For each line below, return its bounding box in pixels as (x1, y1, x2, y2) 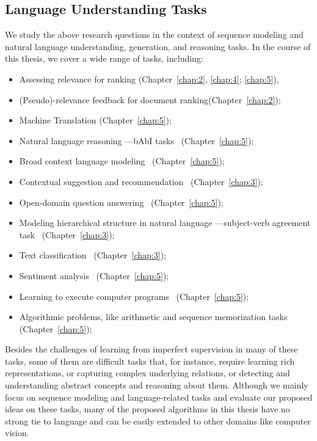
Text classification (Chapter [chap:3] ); (19, 249, 166, 261)
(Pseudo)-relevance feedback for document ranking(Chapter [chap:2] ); (19, 93, 281, 106)
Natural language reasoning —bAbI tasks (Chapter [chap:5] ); (19, 134, 254, 147)
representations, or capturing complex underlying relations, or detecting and (5, 366, 290, 379)
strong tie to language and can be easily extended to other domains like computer (5, 414, 311, 427)
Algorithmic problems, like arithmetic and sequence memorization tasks (19, 310, 288, 323)
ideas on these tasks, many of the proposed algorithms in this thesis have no (5, 403, 290, 415)
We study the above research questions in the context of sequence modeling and (5, 28, 304, 41)
